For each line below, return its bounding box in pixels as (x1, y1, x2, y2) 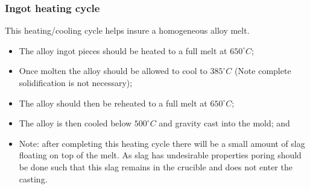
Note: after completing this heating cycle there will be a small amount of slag (19, 137, 305, 149)
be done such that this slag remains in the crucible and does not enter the (19, 160, 293, 173)
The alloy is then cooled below (19, 117, 132, 129)
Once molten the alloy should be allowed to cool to (19, 64, 207, 77)
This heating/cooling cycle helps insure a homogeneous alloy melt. (5, 24, 250, 37)
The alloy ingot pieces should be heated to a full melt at (19, 44, 227, 57)
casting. (19, 172, 48, 185)
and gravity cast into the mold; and (159, 117, 290, 129)
